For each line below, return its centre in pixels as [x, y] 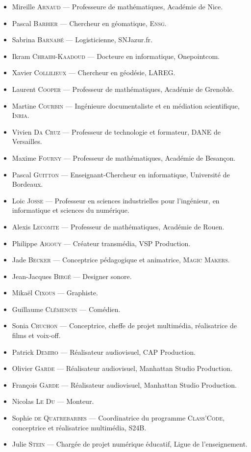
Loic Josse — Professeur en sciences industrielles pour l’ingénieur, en [116, 200]
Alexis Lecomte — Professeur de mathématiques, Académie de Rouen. [118, 226]
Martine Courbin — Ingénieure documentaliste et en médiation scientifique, [126, 105]
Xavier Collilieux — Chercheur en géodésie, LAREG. [94, 72]
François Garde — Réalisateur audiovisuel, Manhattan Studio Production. [125, 384]
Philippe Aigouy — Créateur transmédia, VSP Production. [101, 243]
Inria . [21, 115]
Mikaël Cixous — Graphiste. [55, 293]
